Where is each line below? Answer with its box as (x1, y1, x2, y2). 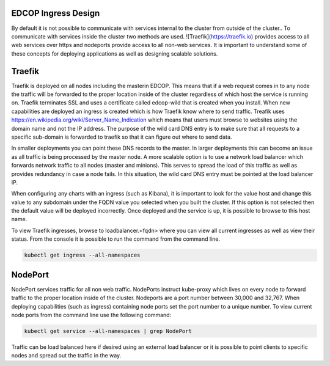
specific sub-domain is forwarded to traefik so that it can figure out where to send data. (11, 133, 232, 141)
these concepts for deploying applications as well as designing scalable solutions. (11, 49, 218, 57)
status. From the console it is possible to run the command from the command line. (11, 235, 220, 243)
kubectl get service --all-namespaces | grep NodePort (24, 328, 192, 334)
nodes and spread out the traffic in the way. (11, 352, 122, 359)
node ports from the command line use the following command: (11, 311, 172, 318)
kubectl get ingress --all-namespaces (24, 252, 141, 259)
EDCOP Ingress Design (11, 8, 100, 18)
